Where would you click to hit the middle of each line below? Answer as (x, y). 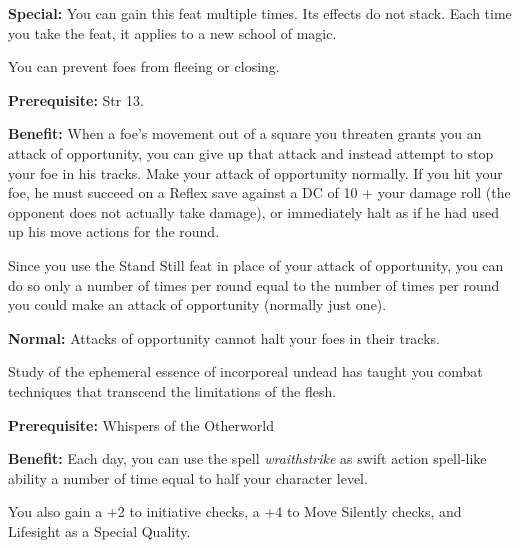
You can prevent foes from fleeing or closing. (144, 66)
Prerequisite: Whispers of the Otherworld (141, 424)
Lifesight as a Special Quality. (99, 530)
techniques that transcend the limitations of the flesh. (172, 390)
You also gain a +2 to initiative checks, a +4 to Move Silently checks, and (235, 511)
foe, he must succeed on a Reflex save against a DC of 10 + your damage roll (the (259, 192)
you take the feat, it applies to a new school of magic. (172, 32)
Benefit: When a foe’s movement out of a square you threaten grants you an (245, 133)
